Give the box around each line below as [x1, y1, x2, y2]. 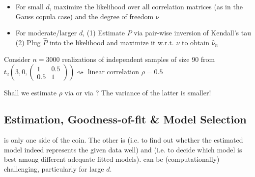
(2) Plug [15, 37, 41, 47]
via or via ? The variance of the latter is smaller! [64, 88, 211, 98]
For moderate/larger [15, 28, 77, 38]
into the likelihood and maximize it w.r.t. [49, 37, 174, 47]
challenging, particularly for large [4, 163, 104, 174]
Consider [4, 54, 30, 64]
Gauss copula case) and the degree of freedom [15, 11, 154, 21]
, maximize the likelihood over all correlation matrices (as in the [49, 1, 243, 11]
